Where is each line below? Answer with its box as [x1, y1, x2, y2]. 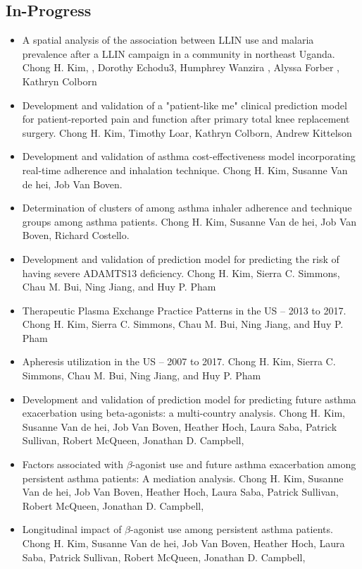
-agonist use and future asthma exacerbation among [132, 457, 356, 472]
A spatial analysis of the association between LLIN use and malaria [22, 32, 314, 47]
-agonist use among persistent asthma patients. [130, 522, 333, 537]
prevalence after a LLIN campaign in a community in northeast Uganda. [22, 46, 335, 61]
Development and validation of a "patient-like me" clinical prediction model [22, 97, 347, 112]
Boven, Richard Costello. [22, 228, 130, 243]
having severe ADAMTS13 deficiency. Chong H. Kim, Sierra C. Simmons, [22, 265, 340, 280]
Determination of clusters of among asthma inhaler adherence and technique [22, 200, 352, 215]
